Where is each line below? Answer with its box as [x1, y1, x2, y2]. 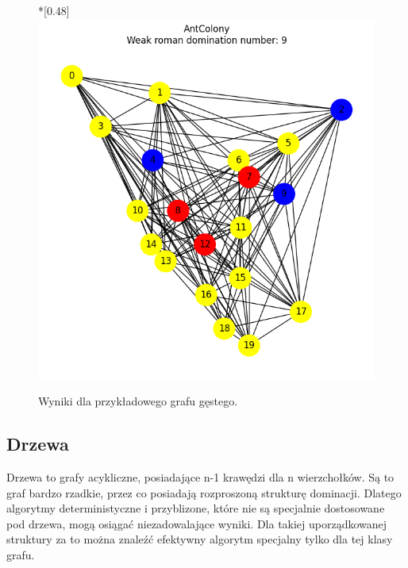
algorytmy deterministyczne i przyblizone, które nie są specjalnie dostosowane [6, 500, 385, 516]
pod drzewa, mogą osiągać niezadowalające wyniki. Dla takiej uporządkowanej [6, 515, 387, 532]
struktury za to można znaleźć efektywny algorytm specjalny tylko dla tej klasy [6, 531, 393, 547]
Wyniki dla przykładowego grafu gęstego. [38, 393, 238, 409]
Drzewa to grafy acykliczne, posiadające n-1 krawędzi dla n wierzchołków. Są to [6, 469, 395, 485]
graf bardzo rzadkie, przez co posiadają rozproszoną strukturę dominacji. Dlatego [6, 484, 402, 501]
